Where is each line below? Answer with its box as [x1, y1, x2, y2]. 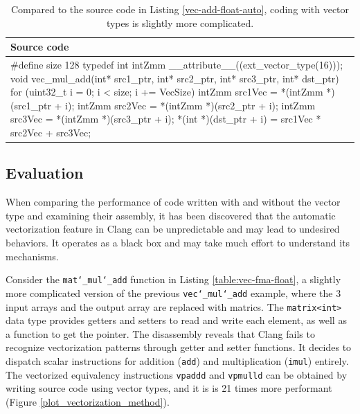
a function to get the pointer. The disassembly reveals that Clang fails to [6, 326, 315, 341]
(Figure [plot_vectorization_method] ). [6, 394, 170, 408]
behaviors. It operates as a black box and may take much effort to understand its [6, 235, 350, 250]
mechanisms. [6, 249, 59, 263]
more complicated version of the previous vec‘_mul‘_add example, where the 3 [6, 285, 341, 300]
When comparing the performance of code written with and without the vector [6, 195, 341, 209]
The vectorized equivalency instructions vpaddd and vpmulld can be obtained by [6, 367, 348, 381]
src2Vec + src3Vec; [10, 125, 91, 139]
